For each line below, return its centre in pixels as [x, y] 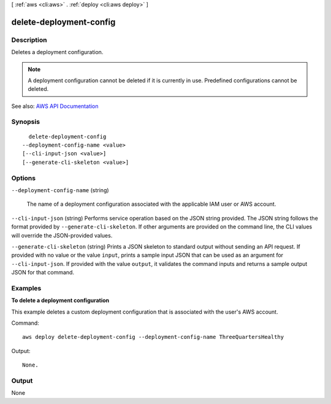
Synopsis [25, 122]
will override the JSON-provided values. [62, 235]
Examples [26, 288]
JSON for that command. [43, 273]
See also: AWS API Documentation [55, 106]
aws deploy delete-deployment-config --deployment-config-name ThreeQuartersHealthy [153, 337]
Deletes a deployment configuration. [57, 52]
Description [29, 40]
